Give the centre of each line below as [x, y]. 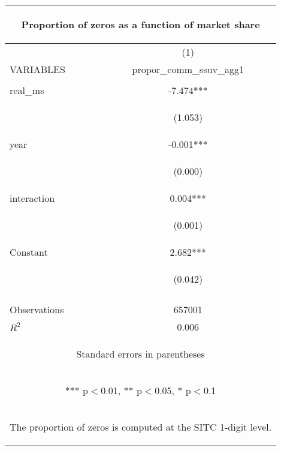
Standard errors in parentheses [140, 354]
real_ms [27, 90]
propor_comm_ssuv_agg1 [188, 69]
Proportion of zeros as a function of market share [140, 24]
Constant [29, 252]
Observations [37, 309]
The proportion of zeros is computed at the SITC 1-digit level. [141, 427]
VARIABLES [37, 69]
